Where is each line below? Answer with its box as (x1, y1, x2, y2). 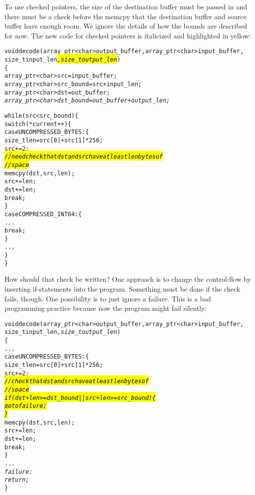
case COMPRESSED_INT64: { (4, 210, 82, 218)
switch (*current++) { (4, 120, 72, 128)
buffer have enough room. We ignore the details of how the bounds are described (4, 21, 247, 31)
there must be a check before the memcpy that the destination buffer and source (4, 11, 247, 21)
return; (4, 476, 29, 484)
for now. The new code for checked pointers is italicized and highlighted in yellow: (4, 30, 251, 40)
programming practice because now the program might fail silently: (4, 303, 207, 313)
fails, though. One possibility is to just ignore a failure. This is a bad (4, 293, 211, 303)
